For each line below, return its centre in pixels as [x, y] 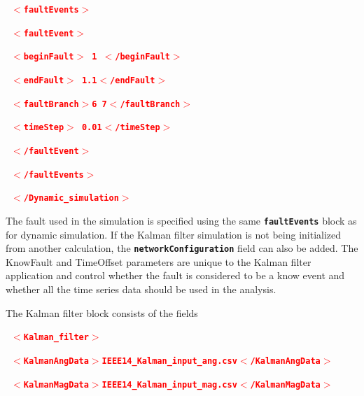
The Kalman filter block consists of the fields [102, 312]
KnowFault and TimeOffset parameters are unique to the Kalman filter [159, 261]
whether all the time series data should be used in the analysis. [141, 289]
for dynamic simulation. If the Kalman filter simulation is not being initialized [174, 234]
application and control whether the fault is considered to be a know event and [175, 275]
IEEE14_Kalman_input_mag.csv [169, 384]
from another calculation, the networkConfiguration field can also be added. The [182, 248]
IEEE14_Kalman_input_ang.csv [169, 361]
